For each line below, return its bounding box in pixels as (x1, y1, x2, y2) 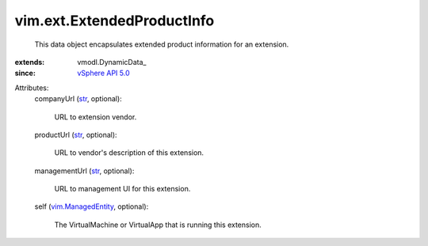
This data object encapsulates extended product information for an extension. (34, 40, 289, 49)
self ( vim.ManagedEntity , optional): (34, 202, 149, 211)
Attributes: (14, 83, 49, 93)
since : (14, 68, 36, 78)
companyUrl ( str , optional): (34, 94, 122, 104)
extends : (14, 57, 45, 66)
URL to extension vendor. (54, 112, 137, 122)
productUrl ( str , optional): (34, 130, 118, 139)
